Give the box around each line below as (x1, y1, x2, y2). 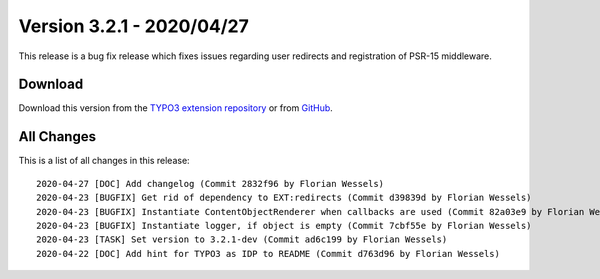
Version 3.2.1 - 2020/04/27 (18, 15, 250, 37)
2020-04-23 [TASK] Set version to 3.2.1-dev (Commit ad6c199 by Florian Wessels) (36, 234, 448, 245)
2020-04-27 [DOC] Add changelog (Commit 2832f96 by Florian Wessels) (36, 178, 385, 189)
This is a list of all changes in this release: (18, 155, 190, 167)
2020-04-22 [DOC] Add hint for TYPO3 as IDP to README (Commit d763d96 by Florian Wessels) (36, 248, 500, 259)
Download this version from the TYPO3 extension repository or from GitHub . (18, 102, 334, 114)
